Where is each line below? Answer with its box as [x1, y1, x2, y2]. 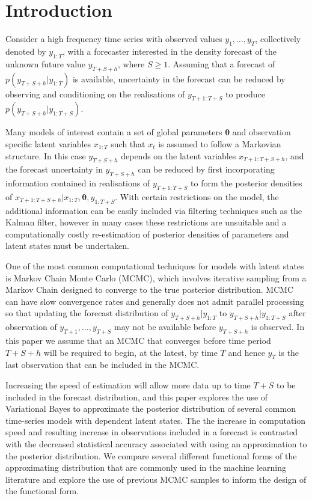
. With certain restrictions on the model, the [115, 190, 279, 203]
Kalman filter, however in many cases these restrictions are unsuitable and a [5, 216, 287, 228]
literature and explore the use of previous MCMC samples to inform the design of [5, 473, 307, 485]
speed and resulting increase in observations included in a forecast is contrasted [5, 426, 298, 438]
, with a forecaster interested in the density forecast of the [63, 44, 277, 57]
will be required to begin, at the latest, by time [43, 346, 218, 358]
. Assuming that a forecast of [168, 57, 275, 70]
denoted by [5, 44, 46, 57]
